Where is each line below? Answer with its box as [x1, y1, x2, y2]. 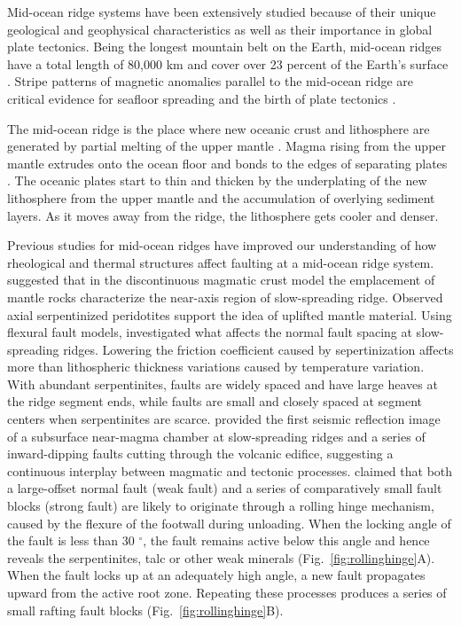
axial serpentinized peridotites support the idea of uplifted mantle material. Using [7, 305, 452, 324]
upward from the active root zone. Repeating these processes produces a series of [7, 583, 447, 601]
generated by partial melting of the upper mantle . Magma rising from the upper [7, 137, 447, 155]
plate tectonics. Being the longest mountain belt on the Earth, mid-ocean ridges [7, 37, 441, 56]
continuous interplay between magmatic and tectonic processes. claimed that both [7, 461, 453, 480]
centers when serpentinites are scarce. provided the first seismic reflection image [7, 410, 441, 428]
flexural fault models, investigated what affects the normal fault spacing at [7, 323, 412, 341]
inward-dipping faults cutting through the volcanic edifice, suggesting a [7, 444, 394, 463]
